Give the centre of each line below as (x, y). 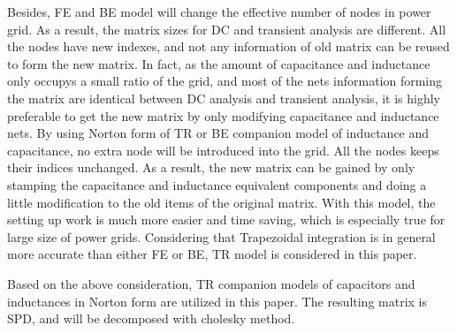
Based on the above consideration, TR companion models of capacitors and (211, 283)
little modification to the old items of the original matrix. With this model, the (221, 202)
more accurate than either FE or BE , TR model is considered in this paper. (212, 254)
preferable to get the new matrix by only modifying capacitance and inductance (223, 115)
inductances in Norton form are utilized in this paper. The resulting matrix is (217, 301)
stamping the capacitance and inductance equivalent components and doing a (217, 184)
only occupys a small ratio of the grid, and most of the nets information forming (225, 81)
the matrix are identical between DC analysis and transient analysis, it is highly (224, 98)
